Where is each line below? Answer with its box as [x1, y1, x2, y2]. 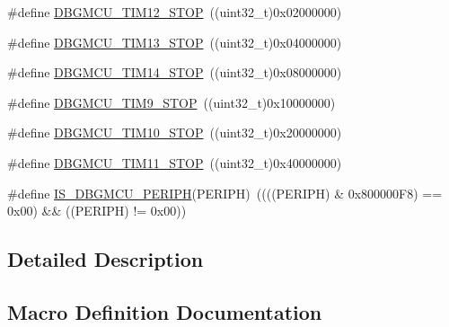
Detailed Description [7, 245, 204, 273]
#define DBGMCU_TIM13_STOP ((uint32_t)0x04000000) [7, 32, 342, 51]
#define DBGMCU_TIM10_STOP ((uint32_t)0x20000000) [7, 123, 342, 142]
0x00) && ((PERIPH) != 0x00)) [7, 201, 187, 220]
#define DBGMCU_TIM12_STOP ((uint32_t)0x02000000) [7, 3, 342, 21]
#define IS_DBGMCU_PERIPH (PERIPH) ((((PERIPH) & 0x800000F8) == [7, 183, 443, 202]
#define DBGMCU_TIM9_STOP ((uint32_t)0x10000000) [7, 93, 336, 111]
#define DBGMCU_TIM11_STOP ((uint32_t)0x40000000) [7, 153, 342, 172]
